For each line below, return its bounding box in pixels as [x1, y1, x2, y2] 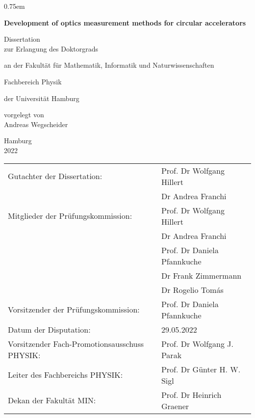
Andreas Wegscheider [4, 119, 68, 129]
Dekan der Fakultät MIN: [8, 394, 96, 406]
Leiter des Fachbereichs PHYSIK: [8, 369, 123, 381]
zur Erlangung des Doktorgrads [4, 43, 99, 53]
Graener [161, 400, 189, 412]
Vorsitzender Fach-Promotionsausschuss [8, 338, 144, 349]
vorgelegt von [4, 109, 44, 120]
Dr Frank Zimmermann [161, 269, 242, 281]
